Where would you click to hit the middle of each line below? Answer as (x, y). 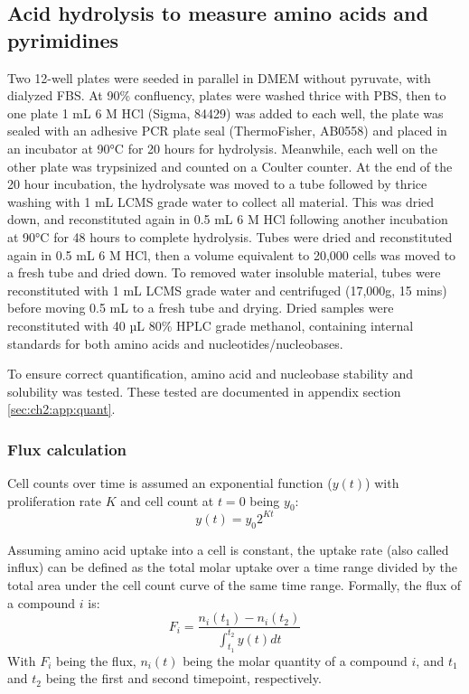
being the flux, (96, 660)
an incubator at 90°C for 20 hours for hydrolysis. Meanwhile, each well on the (222, 148)
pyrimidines (63, 39)
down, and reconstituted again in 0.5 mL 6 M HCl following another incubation (228, 219)
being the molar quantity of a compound (295, 660)
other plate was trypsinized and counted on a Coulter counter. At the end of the (230, 166)
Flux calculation (67, 449)
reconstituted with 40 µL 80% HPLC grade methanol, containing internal (211, 325)
